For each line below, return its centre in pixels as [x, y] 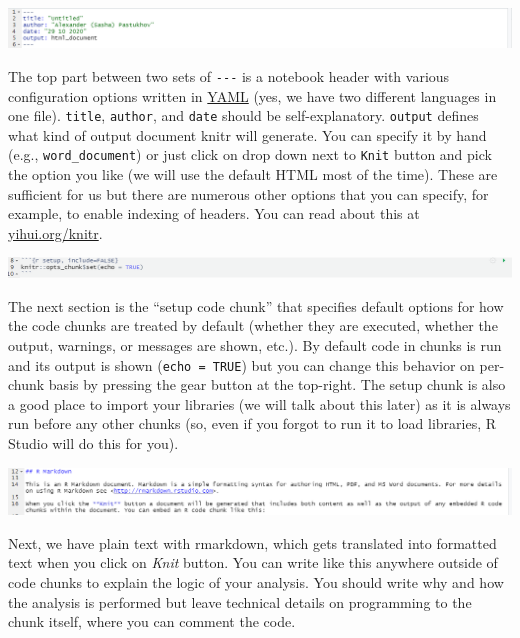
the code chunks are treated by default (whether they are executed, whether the [253, 325]
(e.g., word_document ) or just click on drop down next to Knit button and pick [250, 154]
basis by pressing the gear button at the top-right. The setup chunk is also [277, 384]
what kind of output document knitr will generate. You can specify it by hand [247, 134]
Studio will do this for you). [93, 442]
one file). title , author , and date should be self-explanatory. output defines [243, 115]
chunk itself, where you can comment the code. [152, 621]
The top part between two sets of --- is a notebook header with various [229, 75]
